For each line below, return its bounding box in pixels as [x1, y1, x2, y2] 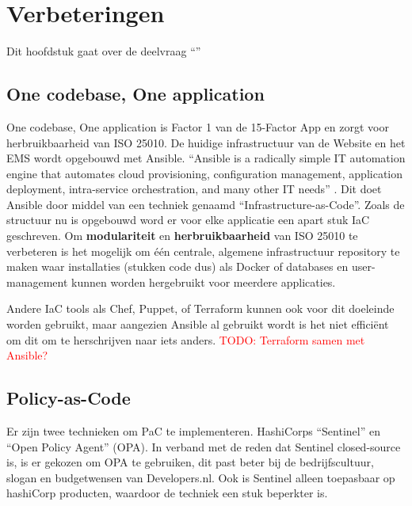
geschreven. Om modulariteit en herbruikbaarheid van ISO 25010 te [6, 227, 358, 244]
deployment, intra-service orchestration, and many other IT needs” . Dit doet [6, 181, 382, 197]
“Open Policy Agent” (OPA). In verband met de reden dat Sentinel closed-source [6, 438, 401, 455]
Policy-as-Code [6, 386, 131, 410]
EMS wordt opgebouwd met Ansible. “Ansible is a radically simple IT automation [6, 150, 406, 166]
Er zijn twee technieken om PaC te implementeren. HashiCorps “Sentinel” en [6, 423, 380, 439]
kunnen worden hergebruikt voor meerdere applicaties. [71, 273, 336, 290]
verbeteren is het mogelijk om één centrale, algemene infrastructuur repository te [6, 242, 400, 259]
